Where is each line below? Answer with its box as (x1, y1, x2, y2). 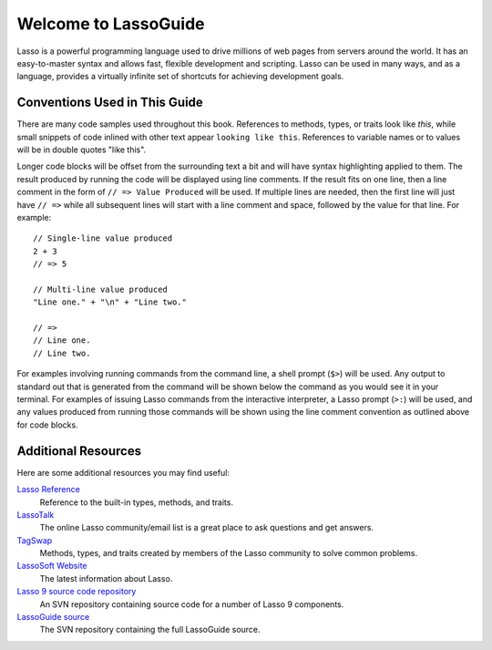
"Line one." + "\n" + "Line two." (33, 297, 187, 307)
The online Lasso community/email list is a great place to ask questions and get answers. (39, 522, 374, 533)
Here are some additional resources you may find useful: (16, 467, 230, 478)
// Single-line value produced (33, 233, 173, 243)
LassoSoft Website (16, 561, 87, 572)
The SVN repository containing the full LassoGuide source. (39, 624, 261, 635)
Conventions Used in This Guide (16, 95, 204, 110)
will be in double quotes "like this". (16, 144, 147, 155)
